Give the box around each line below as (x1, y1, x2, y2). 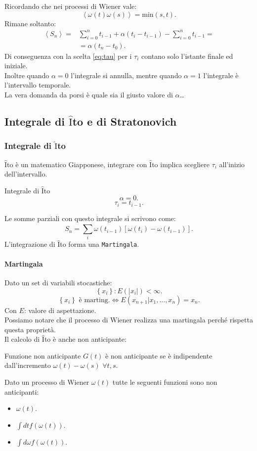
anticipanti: (4, 386, 39, 397)
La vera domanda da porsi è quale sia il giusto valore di (4, 89, 173, 99)
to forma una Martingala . (60, 239, 139, 249)
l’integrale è (203, 70, 239, 80)
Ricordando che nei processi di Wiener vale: (4, 1, 137, 11)
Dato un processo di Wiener (4, 377, 89, 387)
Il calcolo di (4, 334, 40, 344)
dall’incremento (4, 360, 51, 370)
